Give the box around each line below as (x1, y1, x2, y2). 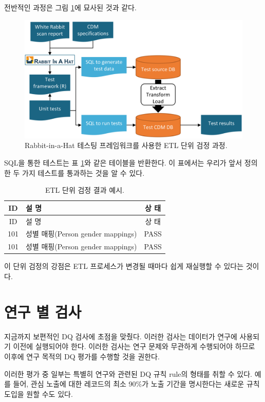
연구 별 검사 (4, 301, 82, 322)
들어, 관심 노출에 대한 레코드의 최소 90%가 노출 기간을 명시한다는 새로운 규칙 (13, 378, 260, 389)
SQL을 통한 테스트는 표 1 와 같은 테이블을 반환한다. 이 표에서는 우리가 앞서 (4, 157, 242, 168)
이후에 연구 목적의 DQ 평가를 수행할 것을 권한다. (4, 351, 160, 361)
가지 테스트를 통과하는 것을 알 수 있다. (22, 167, 145, 178)
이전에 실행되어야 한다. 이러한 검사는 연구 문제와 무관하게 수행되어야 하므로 (13, 341, 255, 352)
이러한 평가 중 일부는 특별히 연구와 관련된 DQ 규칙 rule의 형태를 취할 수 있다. (4, 368, 252, 379)
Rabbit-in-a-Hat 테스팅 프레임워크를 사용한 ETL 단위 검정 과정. (25, 140, 228, 151)
